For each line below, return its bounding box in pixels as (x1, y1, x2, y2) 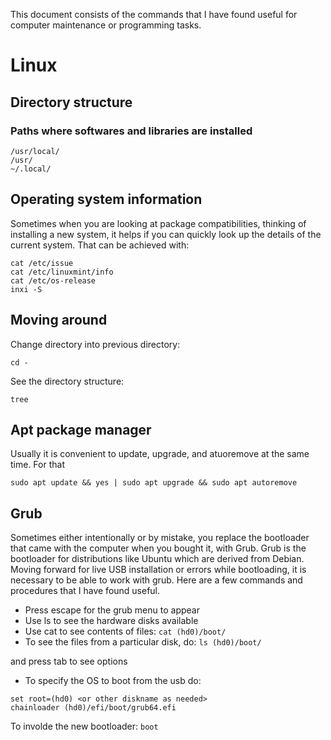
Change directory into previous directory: (10, 338, 181, 350)
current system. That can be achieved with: (10, 239, 190, 251)
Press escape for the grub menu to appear (24, 604, 200, 616)
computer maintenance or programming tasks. (10, 19, 202, 31)
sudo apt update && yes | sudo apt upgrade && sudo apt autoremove (10, 478, 298, 488)
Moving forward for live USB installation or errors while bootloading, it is (10, 564, 307, 576)
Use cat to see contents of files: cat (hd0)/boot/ (24, 625, 227, 638)
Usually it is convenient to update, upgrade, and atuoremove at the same (10, 448, 310, 460)
